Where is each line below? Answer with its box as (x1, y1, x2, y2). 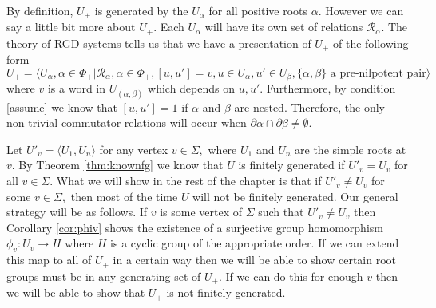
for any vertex (99, 140, 168, 157)
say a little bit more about (6, 18, 136, 35)
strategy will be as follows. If (6, 203, 148, 220)
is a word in (47, 80, 106, 97)
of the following (332, 34, 409, 51)
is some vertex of (160, 203, 242, 220)
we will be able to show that (6, 284, 145, 301)
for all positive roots (208, 2, 307, 18)
